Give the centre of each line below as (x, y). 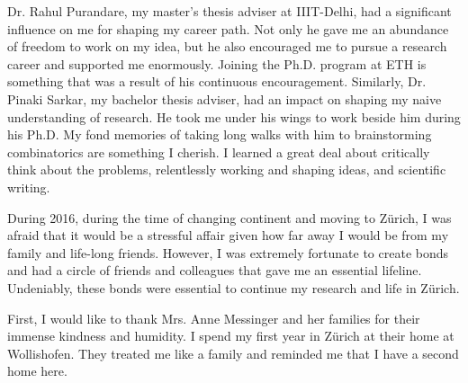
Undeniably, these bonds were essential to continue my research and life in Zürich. (234, 287)
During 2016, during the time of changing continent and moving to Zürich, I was (229, 217)
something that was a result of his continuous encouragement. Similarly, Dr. (217, 81)
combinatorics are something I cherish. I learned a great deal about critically (219, 151)
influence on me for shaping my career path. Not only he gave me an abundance (228, 28)
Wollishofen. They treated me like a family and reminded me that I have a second (233, 353)
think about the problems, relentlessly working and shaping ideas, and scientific (227, 169)
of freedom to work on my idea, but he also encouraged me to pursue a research (227, 46)
